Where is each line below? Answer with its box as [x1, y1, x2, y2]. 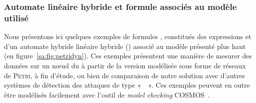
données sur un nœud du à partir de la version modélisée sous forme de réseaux [4, 60, 246, 70]
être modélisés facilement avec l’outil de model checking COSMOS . [4, 89, 210, 100]
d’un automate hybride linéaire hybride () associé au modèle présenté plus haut [4, 41, 246, 51]
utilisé [4, 11, 29, 24]
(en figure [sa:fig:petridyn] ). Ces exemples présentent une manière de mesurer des [4, 51, 252, 61]
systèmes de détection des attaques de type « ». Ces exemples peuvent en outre [4, 80, 250, 90]
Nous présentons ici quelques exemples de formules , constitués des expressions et [4, 31, 252, 42]
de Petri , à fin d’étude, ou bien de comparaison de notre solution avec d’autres [4, 70, 245, 80]
